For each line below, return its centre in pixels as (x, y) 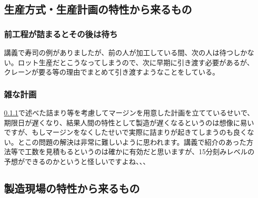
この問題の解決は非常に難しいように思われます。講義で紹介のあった (135, 142)
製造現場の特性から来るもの (72, 188)
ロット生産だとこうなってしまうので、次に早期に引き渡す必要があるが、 (136, 62)
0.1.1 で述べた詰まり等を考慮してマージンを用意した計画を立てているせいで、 (129, 112)
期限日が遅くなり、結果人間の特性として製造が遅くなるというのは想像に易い (129, 122)
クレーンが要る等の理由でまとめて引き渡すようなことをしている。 (112, 72)
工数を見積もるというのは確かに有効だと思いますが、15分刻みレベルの (139, 151)
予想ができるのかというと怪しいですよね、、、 (77, 161)
